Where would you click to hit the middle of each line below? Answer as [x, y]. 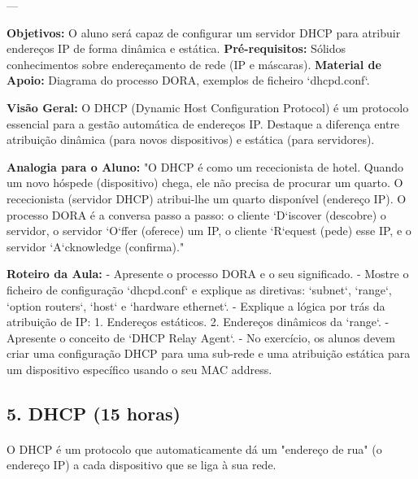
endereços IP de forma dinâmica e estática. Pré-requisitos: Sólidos [176, 48]
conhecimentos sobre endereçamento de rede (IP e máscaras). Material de [194, 64]
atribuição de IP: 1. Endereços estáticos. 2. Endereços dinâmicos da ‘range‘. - [198, 322]
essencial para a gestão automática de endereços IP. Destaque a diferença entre [203, 123]
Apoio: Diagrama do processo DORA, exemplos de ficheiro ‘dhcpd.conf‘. [188, 80]
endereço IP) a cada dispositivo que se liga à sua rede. [142, 465]
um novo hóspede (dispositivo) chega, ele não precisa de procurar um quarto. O [205, 183]
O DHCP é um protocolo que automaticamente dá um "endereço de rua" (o [194, 449]
